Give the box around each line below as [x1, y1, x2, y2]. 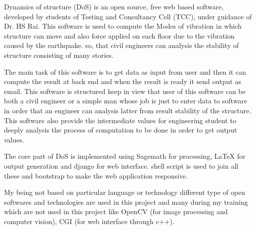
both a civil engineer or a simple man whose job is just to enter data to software [4, 95, 248, 106]
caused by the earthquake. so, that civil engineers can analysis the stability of [4, 40, 239, 50]
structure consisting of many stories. [4, 49, 114, 60]
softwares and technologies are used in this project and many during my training [4, 196, 248, 207]
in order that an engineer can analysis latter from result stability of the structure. [4, 105, 252, 115]
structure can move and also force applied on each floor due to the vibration [4, 30, 235, 41]
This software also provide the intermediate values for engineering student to [4, 115, 236, 125]
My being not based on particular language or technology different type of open [4, 187, 245, 197]
